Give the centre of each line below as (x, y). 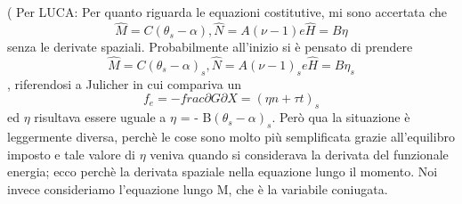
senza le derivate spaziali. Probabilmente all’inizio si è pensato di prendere (210, 47)
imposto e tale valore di (71, 154)
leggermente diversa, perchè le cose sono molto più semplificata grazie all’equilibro (231, 136)
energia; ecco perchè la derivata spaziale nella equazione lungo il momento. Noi (223, 171)
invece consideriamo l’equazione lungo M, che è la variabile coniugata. (198, 188)
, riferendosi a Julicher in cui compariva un (124, 83)
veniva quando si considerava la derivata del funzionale (299, 154)
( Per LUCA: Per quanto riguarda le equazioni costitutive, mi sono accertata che (227, 12)
